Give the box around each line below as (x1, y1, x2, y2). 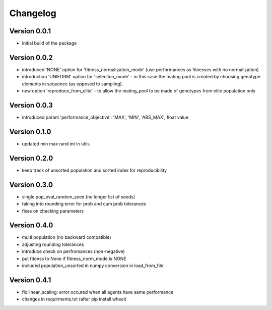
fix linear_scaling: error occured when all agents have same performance (22, 289, 174, 295)
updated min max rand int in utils (22, 140, 90, 146)
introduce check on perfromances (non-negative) (22, 248, 125, 254)
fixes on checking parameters (22, 208, 84, 214)
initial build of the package (22, 40, 77, 46)
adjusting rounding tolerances (22, 241, 84, 247)
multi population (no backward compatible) (22, 234, 111, 240)
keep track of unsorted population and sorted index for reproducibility (22, 167, 167, 173)
